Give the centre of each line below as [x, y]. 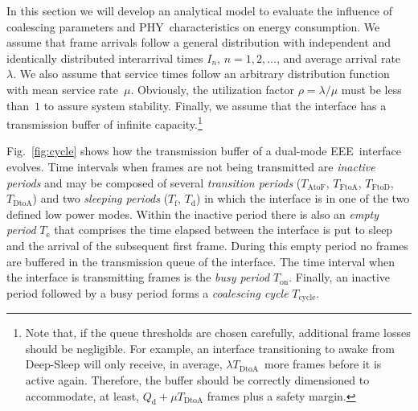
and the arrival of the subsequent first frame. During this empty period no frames [207, 245]
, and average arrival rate [338, 58]
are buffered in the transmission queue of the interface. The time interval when [201, 261]
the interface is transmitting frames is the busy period [138, 277]
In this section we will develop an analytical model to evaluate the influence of [200, 10]
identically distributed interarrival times [105, 58]
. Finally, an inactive [340, 277]
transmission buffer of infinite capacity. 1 [104, 123]
